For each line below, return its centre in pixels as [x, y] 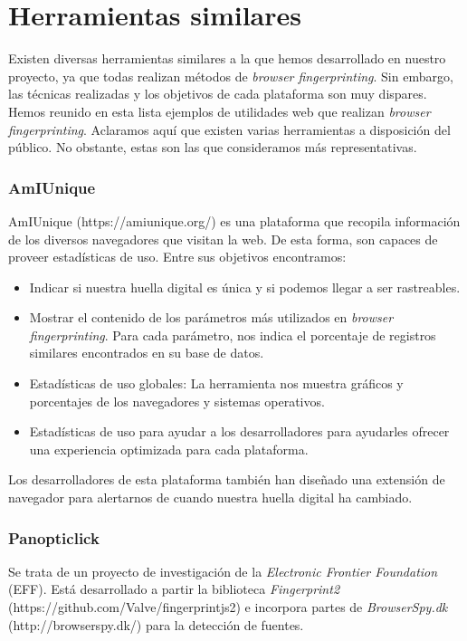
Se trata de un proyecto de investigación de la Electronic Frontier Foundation [223, 571]
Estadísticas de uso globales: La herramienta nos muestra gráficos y [216, 383]
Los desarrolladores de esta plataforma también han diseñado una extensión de [227, 479]
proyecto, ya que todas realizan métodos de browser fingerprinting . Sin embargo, [231, 76]
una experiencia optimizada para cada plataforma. [169, 449]
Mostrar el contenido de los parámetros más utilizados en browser [211, 317]
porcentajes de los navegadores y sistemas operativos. [177, 401]
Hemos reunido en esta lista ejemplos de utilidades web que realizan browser [219, 111]
